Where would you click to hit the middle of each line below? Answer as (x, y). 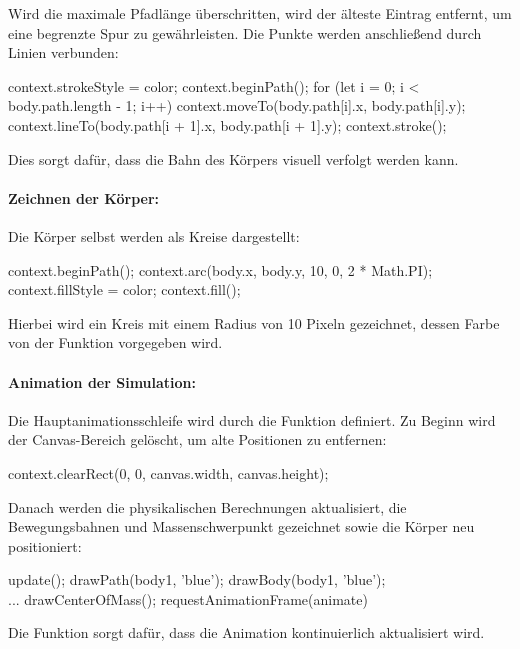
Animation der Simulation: (102, 381)
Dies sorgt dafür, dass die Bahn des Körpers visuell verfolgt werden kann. (233, 158)
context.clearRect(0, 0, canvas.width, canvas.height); (168, 472)
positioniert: (45, 545)
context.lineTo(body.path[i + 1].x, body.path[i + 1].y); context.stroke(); (227, 124)
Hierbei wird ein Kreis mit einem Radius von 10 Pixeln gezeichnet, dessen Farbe (254, 322)
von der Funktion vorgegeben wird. (115, 342)
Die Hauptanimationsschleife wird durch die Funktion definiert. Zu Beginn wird (252, 419)
